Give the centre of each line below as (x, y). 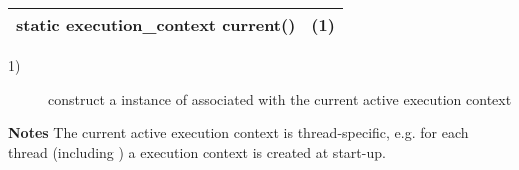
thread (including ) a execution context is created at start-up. (197, 151)
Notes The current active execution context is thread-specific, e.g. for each (238, 132)
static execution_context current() (156, 24)
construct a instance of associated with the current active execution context (280, 98)
